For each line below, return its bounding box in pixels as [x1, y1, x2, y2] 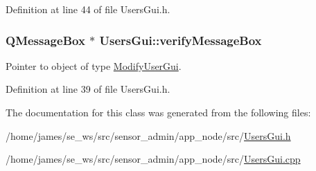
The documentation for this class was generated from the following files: [6, 105, 311, 119]
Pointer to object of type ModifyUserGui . [6, 58, 182, 73]
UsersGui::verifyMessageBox [99, 31, 262, 48]
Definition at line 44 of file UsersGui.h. [6, 2, 170, 16]
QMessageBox [6, 31, 85, 48]
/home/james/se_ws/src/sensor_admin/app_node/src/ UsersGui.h [6, 128, 291, 143]
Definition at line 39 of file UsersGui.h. [6, 82, 170, 96]
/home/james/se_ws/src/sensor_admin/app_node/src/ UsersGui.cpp [6, 152, 301, 166]
